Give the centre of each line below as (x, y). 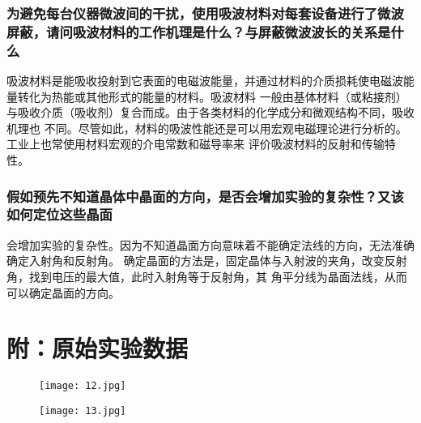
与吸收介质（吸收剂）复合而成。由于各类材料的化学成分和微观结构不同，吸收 (210, 112)
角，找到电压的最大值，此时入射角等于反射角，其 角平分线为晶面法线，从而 (207, 276)
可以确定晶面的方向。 (63, 292)
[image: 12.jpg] (83, 386)
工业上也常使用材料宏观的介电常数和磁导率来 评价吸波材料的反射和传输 (196, 144)
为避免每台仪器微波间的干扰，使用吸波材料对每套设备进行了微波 (205, 13)
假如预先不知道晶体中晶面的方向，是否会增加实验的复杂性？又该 (205, 196)
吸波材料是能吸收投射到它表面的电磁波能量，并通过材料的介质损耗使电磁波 (205, 81)
